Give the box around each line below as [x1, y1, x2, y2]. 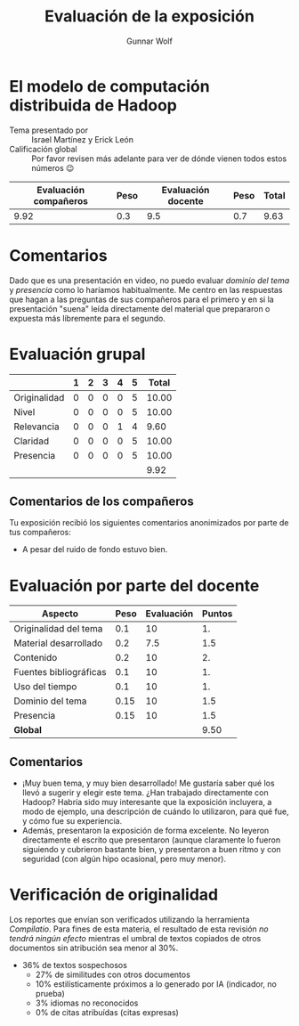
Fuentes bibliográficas [13, 666, 107, 679]
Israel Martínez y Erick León [31, 134, 134, 144]
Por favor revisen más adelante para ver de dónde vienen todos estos [31, 153, 287, 164]
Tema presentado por [9, 125, 89, 135]
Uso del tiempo [13, 680, 77, 693]
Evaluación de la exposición [44, 6, 255, 27]
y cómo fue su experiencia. [21, 816, 123, 826]
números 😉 [31, 162, 75, 173]
